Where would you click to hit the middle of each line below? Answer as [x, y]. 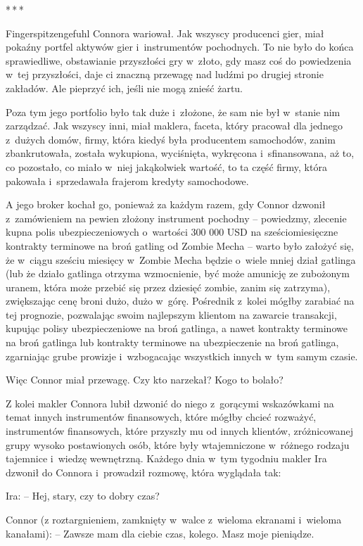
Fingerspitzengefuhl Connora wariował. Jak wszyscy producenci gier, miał [165, 33]
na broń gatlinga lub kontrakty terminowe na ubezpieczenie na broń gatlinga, [172, 342]
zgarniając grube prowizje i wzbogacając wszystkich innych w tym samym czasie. [182, 356]
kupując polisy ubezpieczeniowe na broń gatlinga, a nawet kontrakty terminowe [177, 328]
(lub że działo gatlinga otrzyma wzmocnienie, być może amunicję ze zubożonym [178, 273]
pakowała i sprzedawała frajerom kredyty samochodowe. [127, 180]
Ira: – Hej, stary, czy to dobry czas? [83, 496]
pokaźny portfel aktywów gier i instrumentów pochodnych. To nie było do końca [180, 47]
